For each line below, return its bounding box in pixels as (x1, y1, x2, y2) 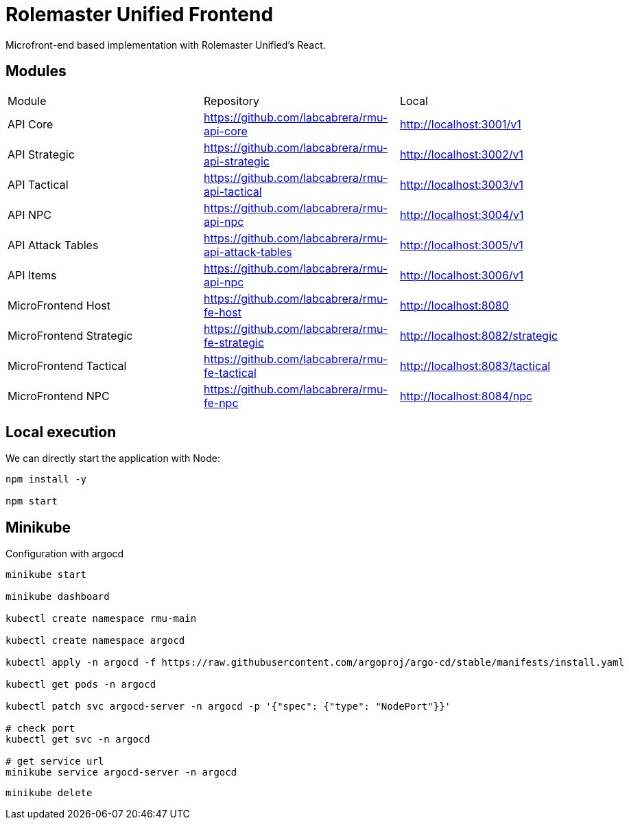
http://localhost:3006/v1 (399, 268, 524, 282)
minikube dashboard (5, 591, 110, 603)
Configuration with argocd (5, 548, 124, 560)
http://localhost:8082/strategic (399, 328, 558, 342)
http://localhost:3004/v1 (399, 207, 524, 222)
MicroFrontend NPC (8, 388, 110, 403)
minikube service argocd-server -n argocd (5, 767, 237, 778)
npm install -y (5, 474, 87, 485)
